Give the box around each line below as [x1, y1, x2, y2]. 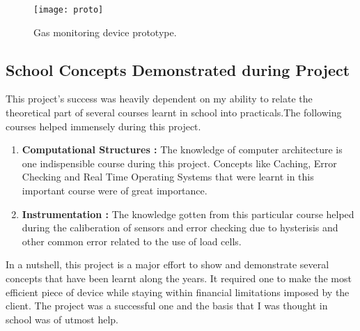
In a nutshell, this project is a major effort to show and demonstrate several [6, 257, 329, 272]
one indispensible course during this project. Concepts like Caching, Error [22, 155, 337, 170]
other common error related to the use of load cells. [22, 233, 242, 248]
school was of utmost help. [6, 311, 118, 326]
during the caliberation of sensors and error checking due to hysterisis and [22, 220, 338, 235]
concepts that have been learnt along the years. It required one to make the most [6, 270, 352, 285]
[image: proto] [33, 5, 104, 15]
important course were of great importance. [22, 183, 208, 198]
